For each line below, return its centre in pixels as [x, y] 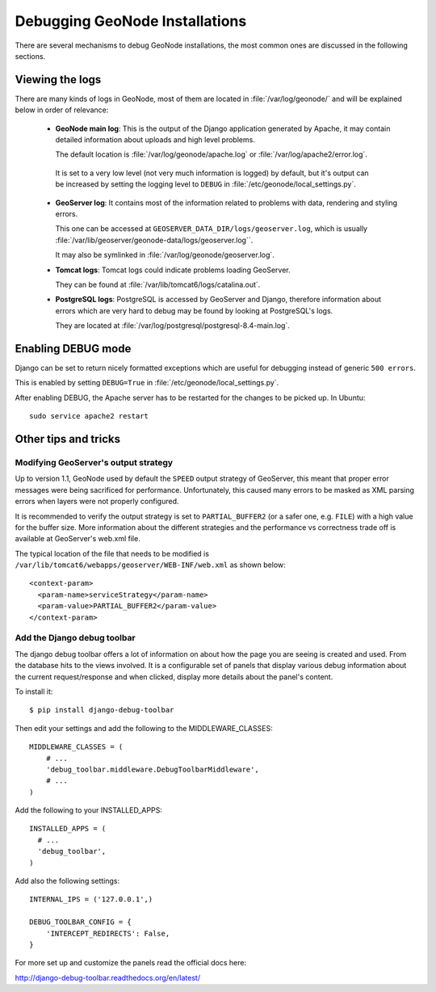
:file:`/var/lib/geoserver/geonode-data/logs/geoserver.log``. [154, 240]
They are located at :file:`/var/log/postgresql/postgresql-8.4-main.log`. [172, 326]
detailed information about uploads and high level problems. [155, 140]
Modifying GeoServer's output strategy [94, 462]
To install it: [34, 691]
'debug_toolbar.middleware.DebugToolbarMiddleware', [153, 769]
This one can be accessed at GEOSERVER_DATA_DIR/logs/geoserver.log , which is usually [211, 229]
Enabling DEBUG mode [73, 349]
